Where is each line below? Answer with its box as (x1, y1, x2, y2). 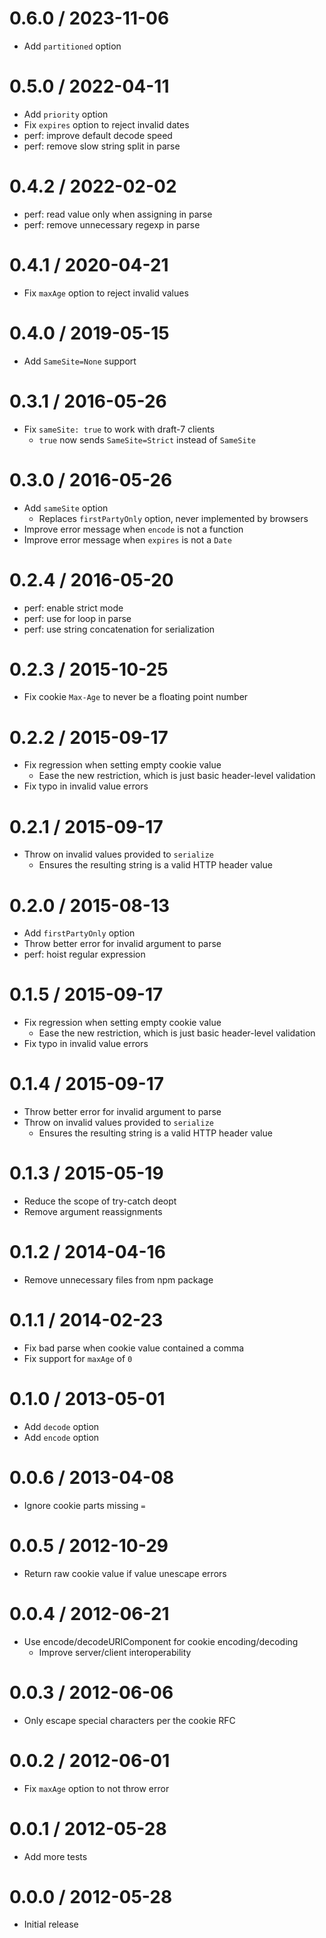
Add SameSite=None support (23, 355, 137, 367)
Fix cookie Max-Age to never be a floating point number (23, 691, 249, 703)
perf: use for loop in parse (23, 612, 132, 624)
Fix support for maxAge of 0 (23, 1352, 133, 1364)
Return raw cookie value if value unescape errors (23, 1567, 227, 1579)
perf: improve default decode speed (23, 129, 173, 141)
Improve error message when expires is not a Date (23, 533, 232, 546)
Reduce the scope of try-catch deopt (23, 1195, 177, 1207)
